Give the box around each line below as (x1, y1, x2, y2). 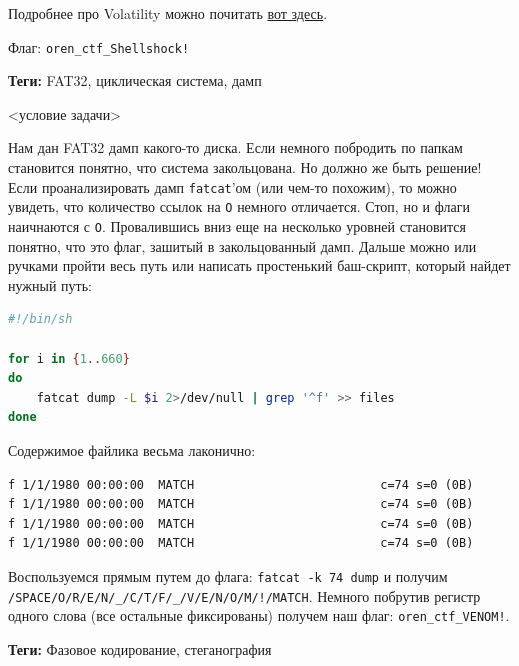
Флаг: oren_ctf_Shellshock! (8, 36, 190, 57)
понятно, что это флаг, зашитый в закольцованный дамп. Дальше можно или (8, 235, 477, 256)
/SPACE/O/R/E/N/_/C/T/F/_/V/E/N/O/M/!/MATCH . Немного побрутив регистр (8, 585, 481, 606)
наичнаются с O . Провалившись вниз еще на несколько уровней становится (8, 215, 466, 236)
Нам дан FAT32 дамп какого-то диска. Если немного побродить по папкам (8, 137, 463, 158)
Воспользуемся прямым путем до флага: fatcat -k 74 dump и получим (8, 565, 448, 586)
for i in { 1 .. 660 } (8, 351, 130, 366)
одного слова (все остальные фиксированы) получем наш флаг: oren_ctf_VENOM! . (8, 605, 510, 626)
